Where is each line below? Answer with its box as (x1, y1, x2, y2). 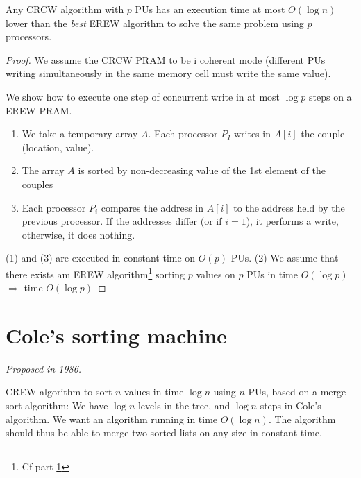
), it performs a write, (246, 214, 339, 228)
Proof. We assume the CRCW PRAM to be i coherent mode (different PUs (6, 52, 326, 67)
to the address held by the (233, 200, 345, 214)
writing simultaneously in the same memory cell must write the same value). (6, 66, 331, 80)
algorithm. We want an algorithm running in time (6, 411, 218, 426)
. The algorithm (268, 411, 336, 426)
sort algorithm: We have (6, 398, 108, 413)
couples (22, 176, 53, 191)
